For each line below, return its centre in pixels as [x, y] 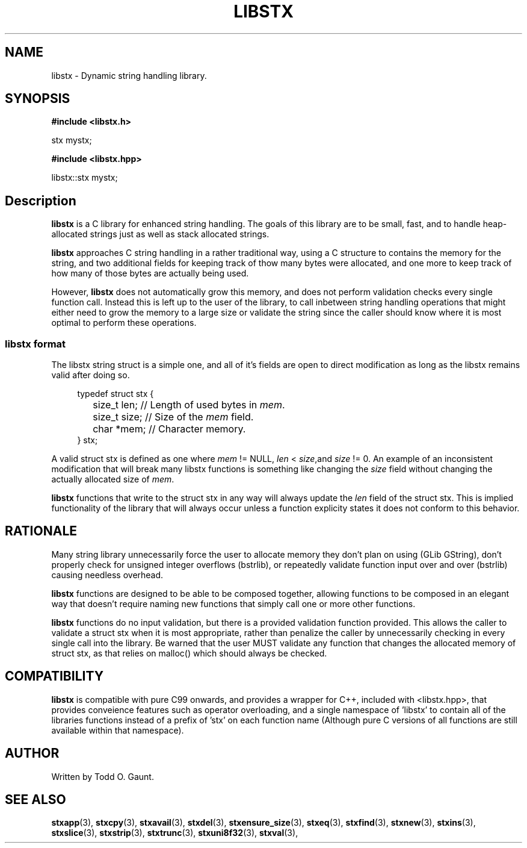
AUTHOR [32, 753]
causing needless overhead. [107, 575]
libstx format [35, 344]
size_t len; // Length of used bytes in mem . [189, 405]
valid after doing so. [91, 375]
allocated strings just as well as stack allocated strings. [160, 234]
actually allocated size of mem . [113, 479]
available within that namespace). [118, 730]
